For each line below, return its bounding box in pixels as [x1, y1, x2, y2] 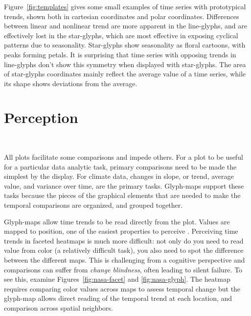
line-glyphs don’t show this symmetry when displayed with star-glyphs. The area [4, 59, 246, 69]
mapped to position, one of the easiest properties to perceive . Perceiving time [4, 226, 238, 236]
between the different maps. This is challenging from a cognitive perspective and [4, 255, 245, 265]
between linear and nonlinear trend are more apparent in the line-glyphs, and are [4, 21, 247, 31]
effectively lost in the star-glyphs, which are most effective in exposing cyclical [4, 30, 238, 40]
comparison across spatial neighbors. [4, 302, 113, 313]
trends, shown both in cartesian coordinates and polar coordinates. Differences [4, 11, 239, 21]
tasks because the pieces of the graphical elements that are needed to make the [4, 190, 241, 200]
